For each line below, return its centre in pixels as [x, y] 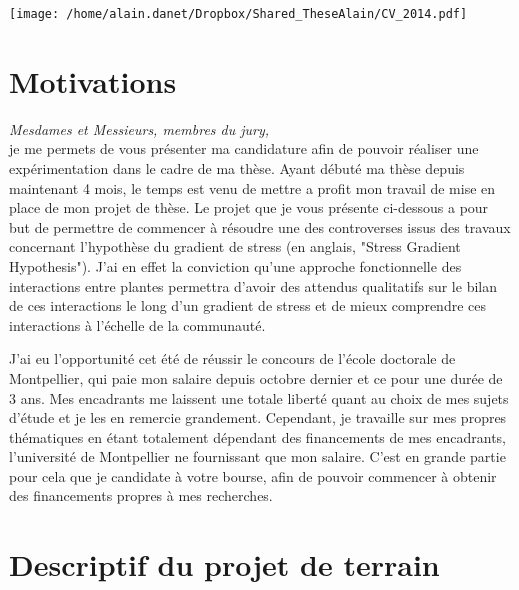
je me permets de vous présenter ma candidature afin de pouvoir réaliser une [244, 148]
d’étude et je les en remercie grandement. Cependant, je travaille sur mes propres [258, 417]
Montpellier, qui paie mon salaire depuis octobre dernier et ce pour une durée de [256, 377]
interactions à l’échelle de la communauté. [137, 324]
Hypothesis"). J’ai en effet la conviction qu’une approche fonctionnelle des [235, 265]
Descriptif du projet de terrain [224, 564]
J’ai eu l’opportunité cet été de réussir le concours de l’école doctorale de [232, 358]
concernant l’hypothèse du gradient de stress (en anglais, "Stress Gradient [235, 246]
